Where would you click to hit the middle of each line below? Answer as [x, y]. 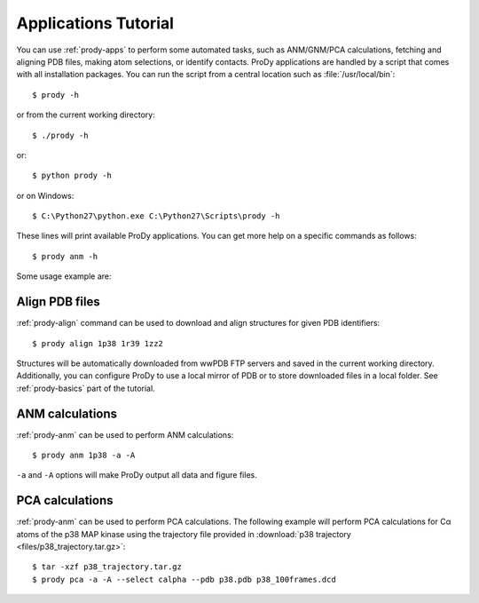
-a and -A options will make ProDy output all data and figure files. [137, 475]
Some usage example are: [64, 276]
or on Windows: [45, 195]
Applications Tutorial [95, 23]
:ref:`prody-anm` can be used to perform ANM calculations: [125, 434]
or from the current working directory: [86, 115]
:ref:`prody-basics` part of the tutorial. [86, 388]
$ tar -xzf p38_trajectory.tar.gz [107, 567]
